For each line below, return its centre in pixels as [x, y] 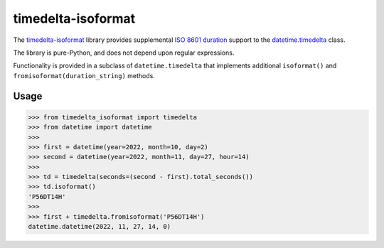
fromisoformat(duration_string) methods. [84, 75]
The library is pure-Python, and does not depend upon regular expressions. [124, 53]
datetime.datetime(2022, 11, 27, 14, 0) [99, 227]
